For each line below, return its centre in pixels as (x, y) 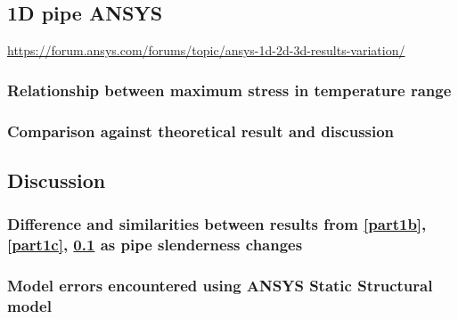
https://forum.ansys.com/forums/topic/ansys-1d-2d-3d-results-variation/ (206, 50)
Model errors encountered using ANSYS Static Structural (220, 285)
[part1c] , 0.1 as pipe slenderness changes (155, 245)
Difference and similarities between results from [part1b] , (217, 224)
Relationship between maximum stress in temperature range (229, 90)
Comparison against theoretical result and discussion (201, 131)
